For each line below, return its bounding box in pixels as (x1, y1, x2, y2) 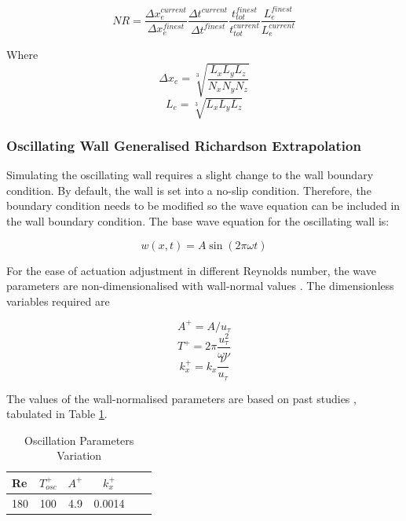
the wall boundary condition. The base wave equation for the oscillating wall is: (6, 213, 390, 229)
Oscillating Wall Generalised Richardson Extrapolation (6, 135, 361, 155)
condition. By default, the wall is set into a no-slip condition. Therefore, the (6, 182, 371, 198)
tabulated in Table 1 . (6, 405, 108, 422)
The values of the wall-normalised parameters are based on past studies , (6, 390, 357, 406)
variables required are (6, 292, 110, 309)
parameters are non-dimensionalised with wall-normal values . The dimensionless (6, 277, 394, 294)
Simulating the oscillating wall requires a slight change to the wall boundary (6, 167, 374, 183)
